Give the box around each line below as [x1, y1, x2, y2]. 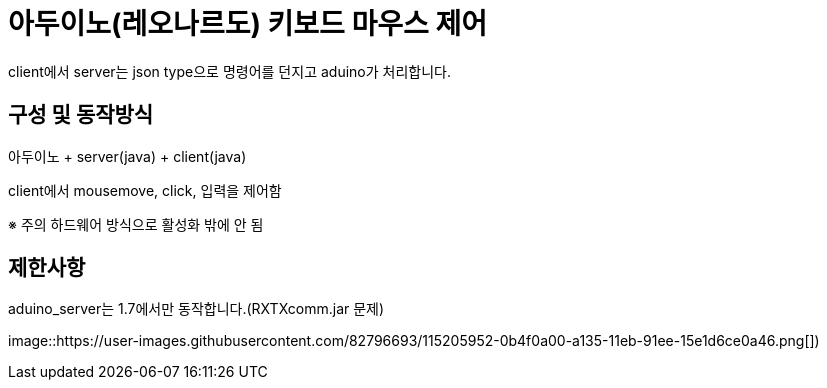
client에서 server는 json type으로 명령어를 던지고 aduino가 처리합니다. [8, 62, 451, 80]
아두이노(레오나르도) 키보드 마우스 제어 [8, 7, 487, 41]
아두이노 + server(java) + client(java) [8, 147, 247, 165]
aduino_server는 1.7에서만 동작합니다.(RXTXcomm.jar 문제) [8, 300, 385, 318]
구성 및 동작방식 [8, 102, 154, 128]
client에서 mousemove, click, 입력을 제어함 [8, 181, 282, 199]
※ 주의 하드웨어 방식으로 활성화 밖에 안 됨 [8, 215, 264, 233]
